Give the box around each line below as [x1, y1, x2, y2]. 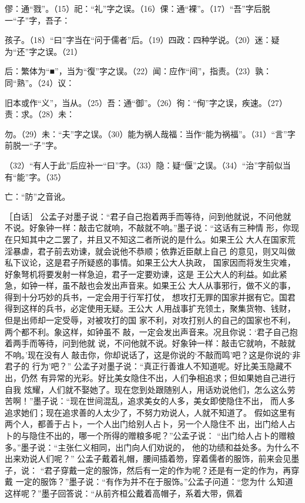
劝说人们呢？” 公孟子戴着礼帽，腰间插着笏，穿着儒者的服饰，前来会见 [21, 452, 291, 465]
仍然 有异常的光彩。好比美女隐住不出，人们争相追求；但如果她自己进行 [21, 372, 296, 384]
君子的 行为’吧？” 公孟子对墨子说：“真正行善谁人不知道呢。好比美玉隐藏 [5, 360, 284, 372]
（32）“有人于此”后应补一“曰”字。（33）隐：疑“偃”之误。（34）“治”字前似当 [5, 158, 291, 171]
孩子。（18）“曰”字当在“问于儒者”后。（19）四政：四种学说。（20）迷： [5, 34, 272, 46]
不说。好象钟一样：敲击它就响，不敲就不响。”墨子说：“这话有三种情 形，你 [5, 221, 291, 234]
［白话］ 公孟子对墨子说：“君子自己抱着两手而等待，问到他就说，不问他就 [5, 210, 291, 222]
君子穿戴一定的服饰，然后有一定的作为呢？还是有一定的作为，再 [44, 464, 291, 476]
